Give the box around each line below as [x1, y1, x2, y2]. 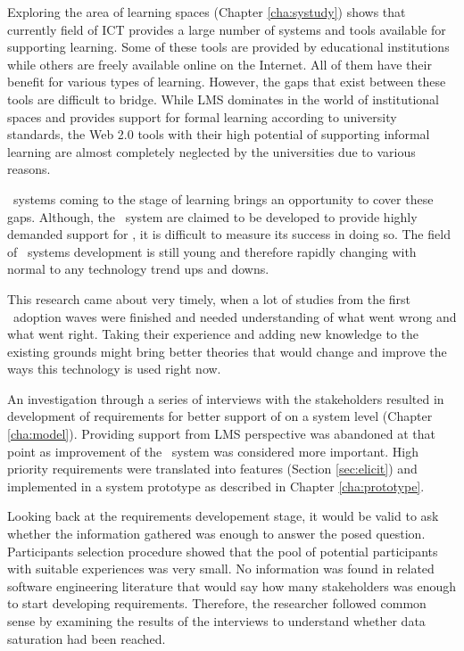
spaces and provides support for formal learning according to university [7, 107, 397, 126]
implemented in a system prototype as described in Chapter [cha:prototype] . [7, 476, 425, 495]
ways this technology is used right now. [7, 359, 221, 378]
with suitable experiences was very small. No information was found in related [7, 559, 435, 578]
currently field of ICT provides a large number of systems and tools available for [7, 20, 446, 38]
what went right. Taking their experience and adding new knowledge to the [7, 325, 418, 343]
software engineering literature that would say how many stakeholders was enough [7, 576, 457, 595]
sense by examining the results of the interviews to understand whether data [7, 612, 426, 630]
